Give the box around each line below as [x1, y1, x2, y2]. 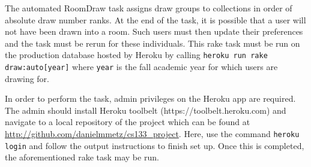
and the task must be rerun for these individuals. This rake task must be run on [5, 37, 300, 49]
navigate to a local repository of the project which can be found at [5, 116, 250, 128]
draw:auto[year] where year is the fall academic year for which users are [5, 60, 278, 73]
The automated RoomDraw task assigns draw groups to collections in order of [5, 2, 292, 14]
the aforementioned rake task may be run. [5, 151, 159, 163]
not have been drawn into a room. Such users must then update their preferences [5, 25, 303, 38]
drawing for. [5, 72, 49, 84]
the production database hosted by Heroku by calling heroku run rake [5, 48, 268, 61]
